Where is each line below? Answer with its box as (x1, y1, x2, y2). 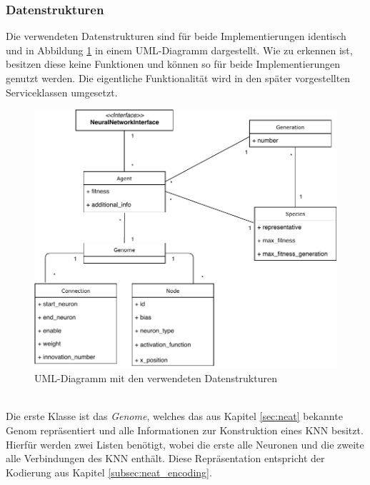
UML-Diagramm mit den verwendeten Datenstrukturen (34, 371, 277, 386)
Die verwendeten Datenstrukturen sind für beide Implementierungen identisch (6, 29, 346, 44)
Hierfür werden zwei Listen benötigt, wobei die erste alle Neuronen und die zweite (6, 436, 364, 451)
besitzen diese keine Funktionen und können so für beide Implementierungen (6, 56, 340, 71)
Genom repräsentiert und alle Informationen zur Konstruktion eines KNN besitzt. (6, 422, 364, 437)
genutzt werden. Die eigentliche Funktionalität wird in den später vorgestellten (6, 71, 351, 85)
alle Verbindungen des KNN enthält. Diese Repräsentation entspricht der (6, 451, 325, 466)
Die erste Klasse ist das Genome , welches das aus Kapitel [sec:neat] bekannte (6, 409, 343, 424)
